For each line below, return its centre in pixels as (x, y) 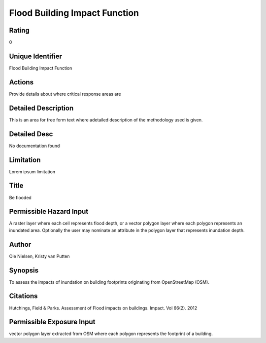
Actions (21, 82)
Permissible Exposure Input (52, 322)
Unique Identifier (36, 56)
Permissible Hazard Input (49, 211)
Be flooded (20, 197)
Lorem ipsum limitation (32, 171)
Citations (23, 296)
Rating (19, 30)
